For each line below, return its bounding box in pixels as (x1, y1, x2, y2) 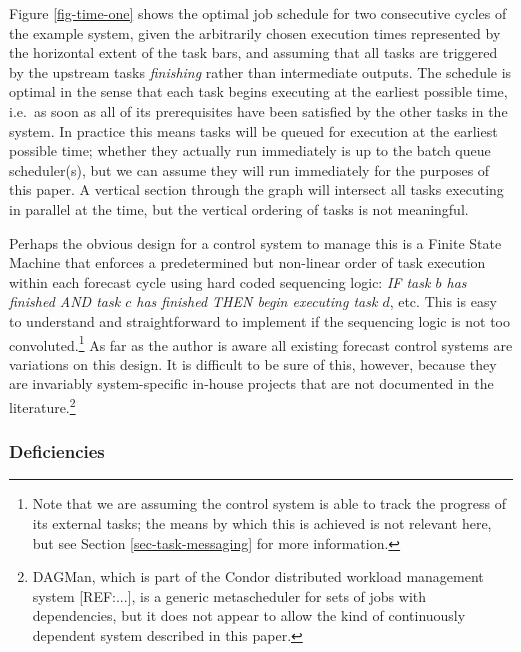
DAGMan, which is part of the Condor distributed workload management (32, 566, 484, 587)
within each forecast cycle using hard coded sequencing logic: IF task (9, 271, 431, 292)
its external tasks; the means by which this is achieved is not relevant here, (32, 513, 492, 533)
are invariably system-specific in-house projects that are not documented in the (9, 373, 494, 394)
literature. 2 (9, 393, 76, 417)
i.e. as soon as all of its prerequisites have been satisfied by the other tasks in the (9, 100, 508, 121)
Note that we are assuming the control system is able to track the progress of (32, 493, 506, 514)
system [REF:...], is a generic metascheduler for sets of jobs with (32, 585, 426, 606)
